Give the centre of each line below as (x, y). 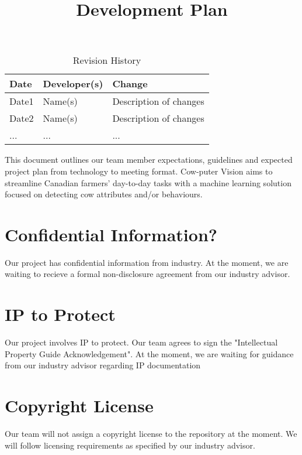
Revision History (107, 60)
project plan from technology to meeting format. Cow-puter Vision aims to (139, 171)
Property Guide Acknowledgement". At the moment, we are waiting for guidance (149, 353)
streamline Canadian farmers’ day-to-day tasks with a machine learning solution (148, 182)
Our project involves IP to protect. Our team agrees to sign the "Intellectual (141, 342)
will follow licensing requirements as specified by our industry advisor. (130, 445)
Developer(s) (73, 84)
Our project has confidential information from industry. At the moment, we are (147, 262)
